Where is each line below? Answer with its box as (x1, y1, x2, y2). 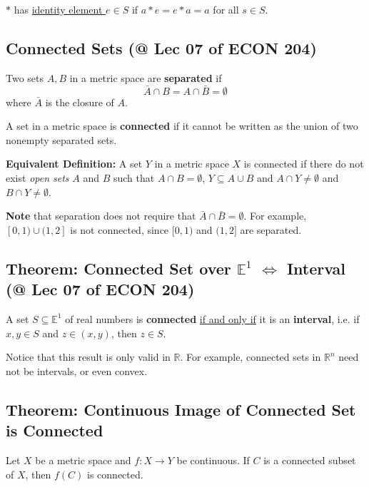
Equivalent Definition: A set (6, 156, 143, 171)
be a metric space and (35, 452, 131, 467)
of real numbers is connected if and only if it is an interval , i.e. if (65, 311, 360, 326)
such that (113, 170, 155, 185)
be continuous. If (176, 452, 250, 467)
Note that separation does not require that (6, 208, 196, 223)
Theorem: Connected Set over (6, 257, 231, 279)
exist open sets (6, 170, 69, 185)
